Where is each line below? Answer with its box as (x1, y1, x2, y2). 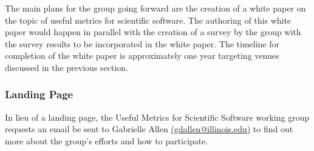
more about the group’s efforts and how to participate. (5, 134, 208, 147)
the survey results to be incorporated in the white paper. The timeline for (5, 37, 279, 50)
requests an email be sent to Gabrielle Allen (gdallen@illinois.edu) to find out (5, 122, 293, 135)
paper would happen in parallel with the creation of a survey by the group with (5, 25, 301, 38)
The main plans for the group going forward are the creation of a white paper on (5, 2, 306, 14)
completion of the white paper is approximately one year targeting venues (5, 49, 279, 62)
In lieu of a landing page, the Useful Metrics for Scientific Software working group (5, 110, 310, 123)
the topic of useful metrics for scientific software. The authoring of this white (5, 13, 292, 26)
